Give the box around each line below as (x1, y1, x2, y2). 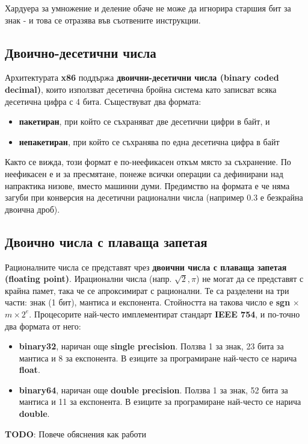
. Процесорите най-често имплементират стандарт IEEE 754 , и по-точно (29, 307, 300, 320)
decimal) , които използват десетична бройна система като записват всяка (5, 83, 277, 95)
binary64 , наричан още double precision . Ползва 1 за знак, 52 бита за (19, 383, 288, 396)
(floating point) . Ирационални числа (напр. (5, 272, 172, 285)
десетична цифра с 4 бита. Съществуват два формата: (5, 95, 202, 107)
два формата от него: (5, 319, 81, 332)
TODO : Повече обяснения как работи (5, 427, 146, 440)
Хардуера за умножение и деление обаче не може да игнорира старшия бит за (5, 2, 291, 14)
